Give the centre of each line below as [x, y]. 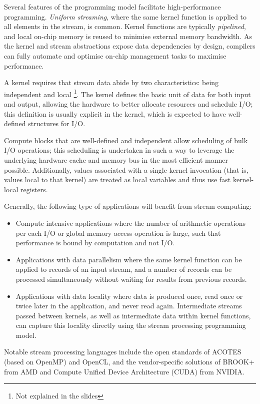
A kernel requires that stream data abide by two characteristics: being [111, 82]
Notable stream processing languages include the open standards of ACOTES [123, 352]
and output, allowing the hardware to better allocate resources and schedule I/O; [128, 104]
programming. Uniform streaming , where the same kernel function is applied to [125, 16]
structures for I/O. [57, 123]
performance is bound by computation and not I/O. [95, 243]
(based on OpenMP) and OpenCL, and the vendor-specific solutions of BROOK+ [129, 362]
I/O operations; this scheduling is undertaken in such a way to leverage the [119, 150]
